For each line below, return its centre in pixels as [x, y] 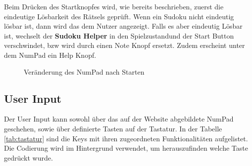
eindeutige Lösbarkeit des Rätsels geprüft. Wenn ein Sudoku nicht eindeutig [119, 16]
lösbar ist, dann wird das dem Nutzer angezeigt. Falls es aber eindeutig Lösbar [123, 26]
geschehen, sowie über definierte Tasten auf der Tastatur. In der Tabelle [113, 128]
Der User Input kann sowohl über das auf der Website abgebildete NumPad [119, 119]
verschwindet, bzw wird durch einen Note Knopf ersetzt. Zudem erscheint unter [125, 45]
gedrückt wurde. [28, 157]
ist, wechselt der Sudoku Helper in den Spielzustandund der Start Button [119, 35]
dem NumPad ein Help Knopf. [50, 55]
